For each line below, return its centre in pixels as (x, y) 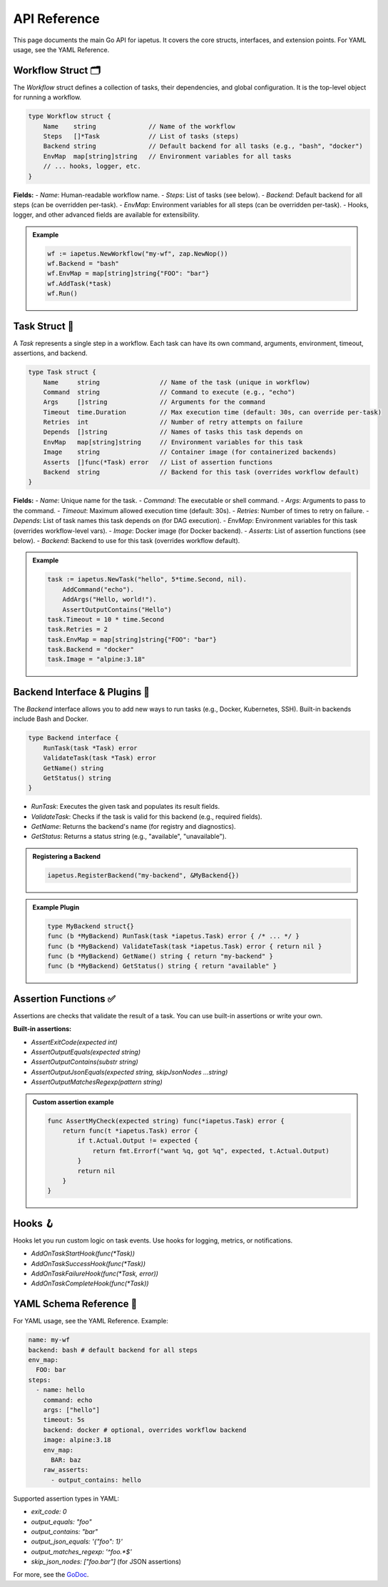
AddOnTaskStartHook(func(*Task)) (83, 1253)
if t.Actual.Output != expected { (138, 1141)
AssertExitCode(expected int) (74, 1042)
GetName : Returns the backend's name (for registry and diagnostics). (133, 827)
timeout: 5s (64, 1420)
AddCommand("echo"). (98, 589)
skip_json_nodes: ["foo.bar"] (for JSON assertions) (106, 1562)
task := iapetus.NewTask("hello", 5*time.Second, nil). (147, 579)
